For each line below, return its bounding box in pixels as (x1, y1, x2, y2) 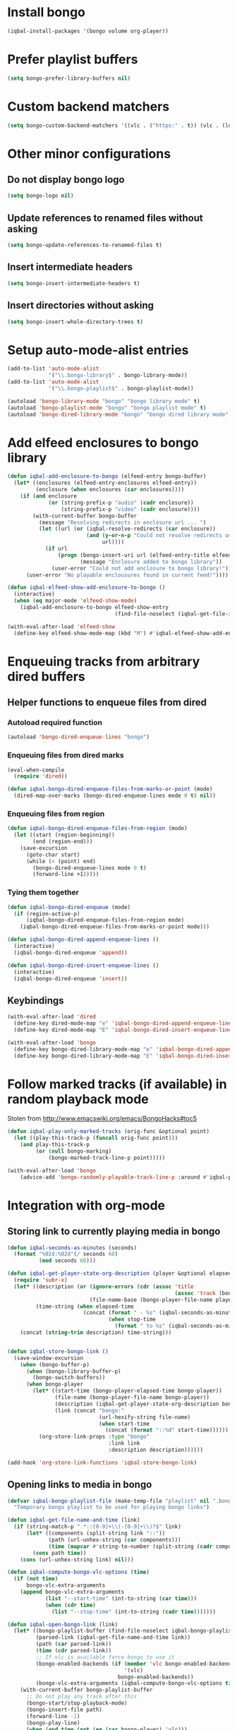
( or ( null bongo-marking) (35, 1148, 112, 1155)
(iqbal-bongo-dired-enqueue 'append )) (13, 949, 128, 956)
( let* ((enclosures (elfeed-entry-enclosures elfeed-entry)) (13, 479, 197, 487)
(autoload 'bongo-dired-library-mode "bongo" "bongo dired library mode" (7, 411, 229, 418)
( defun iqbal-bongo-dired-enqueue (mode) (7, 903, 131, 911)
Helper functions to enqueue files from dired (7, 697, 207, 709)
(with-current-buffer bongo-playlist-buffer (20, 1686, 153, 1694)
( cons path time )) (32, 1549, 87, 1556)
